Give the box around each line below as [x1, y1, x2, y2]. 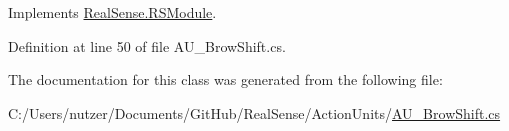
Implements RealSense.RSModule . [8, 2, 217, 22]
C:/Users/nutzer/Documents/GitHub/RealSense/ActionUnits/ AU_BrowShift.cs [8, 102, 501, 123]
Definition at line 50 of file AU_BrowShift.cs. [8, 35, 286, 56]
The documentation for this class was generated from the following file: [8, 69, 443, 90]
